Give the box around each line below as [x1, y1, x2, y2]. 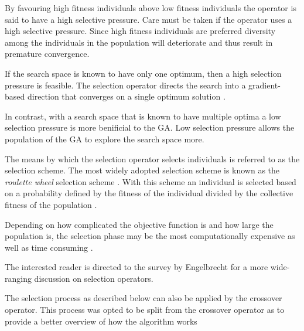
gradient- [248, 79, 281, 91]
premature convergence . [5, 47, 90, 60]
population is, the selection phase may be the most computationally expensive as [5, 230, 295, 242]
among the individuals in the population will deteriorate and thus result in [5, 36, 273, 48]
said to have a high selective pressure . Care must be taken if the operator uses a [5, 13, 292, 25]
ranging [5, 272, 32, 284]
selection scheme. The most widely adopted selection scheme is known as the [5, 164, 280, 176]
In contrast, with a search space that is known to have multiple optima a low [5, 110, 281, 122]
